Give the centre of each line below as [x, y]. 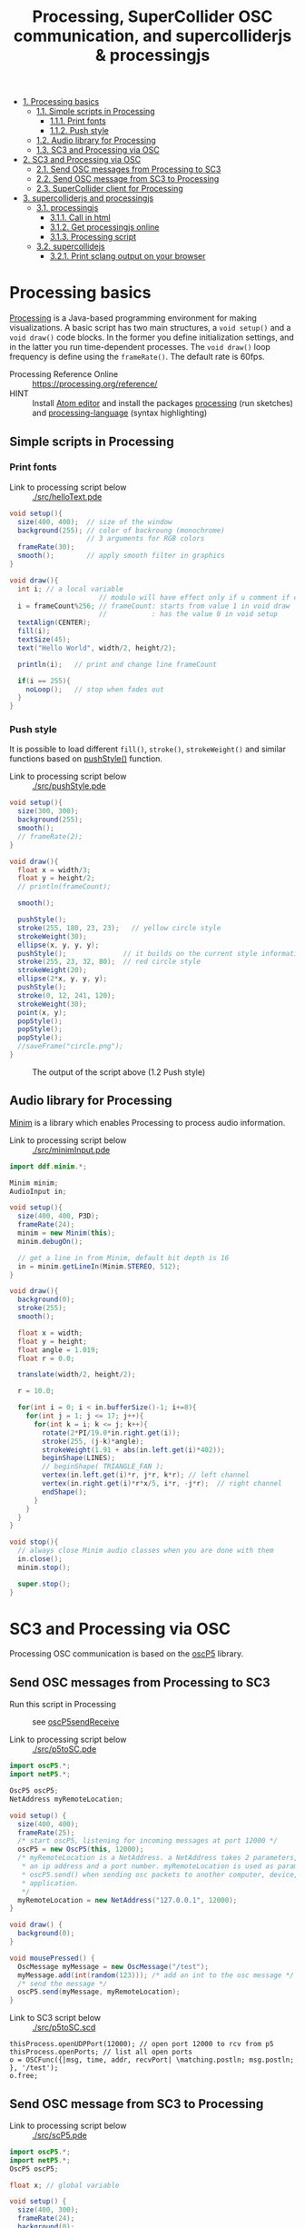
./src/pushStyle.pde [69, 786]
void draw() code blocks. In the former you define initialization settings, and [152, 337]
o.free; [24, 2076]
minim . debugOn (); [50, 1241]
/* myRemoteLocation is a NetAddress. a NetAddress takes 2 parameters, [158, 1858]
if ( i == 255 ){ [44, 681]
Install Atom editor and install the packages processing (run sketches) [162, 403]
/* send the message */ [62, 1984]
